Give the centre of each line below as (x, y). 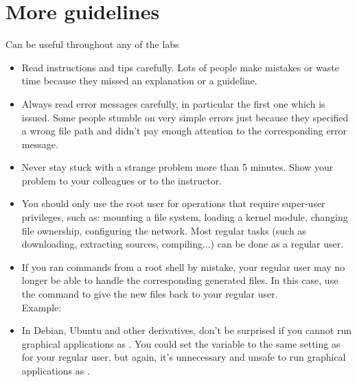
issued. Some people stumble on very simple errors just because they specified (185, 117)
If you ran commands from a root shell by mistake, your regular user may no (183, 266)
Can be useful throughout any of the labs (92, 44)
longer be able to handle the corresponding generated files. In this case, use (180, 280)
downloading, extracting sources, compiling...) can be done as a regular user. (183, 244)
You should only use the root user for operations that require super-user (173, 203)
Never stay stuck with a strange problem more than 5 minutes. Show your (177, 167)
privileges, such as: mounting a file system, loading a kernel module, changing (185, 217)
